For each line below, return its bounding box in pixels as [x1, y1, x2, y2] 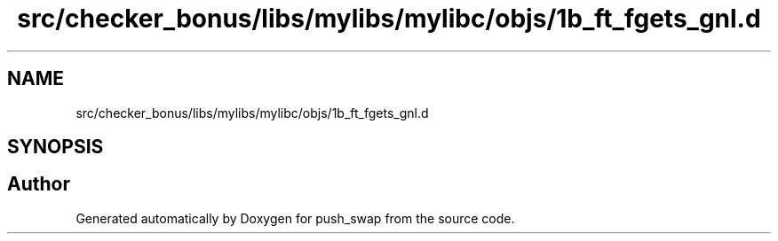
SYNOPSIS [7, 136, 104, 159]
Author [7, 173, 70, 196]
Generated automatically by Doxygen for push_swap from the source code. [75, 210, 515, 226]
